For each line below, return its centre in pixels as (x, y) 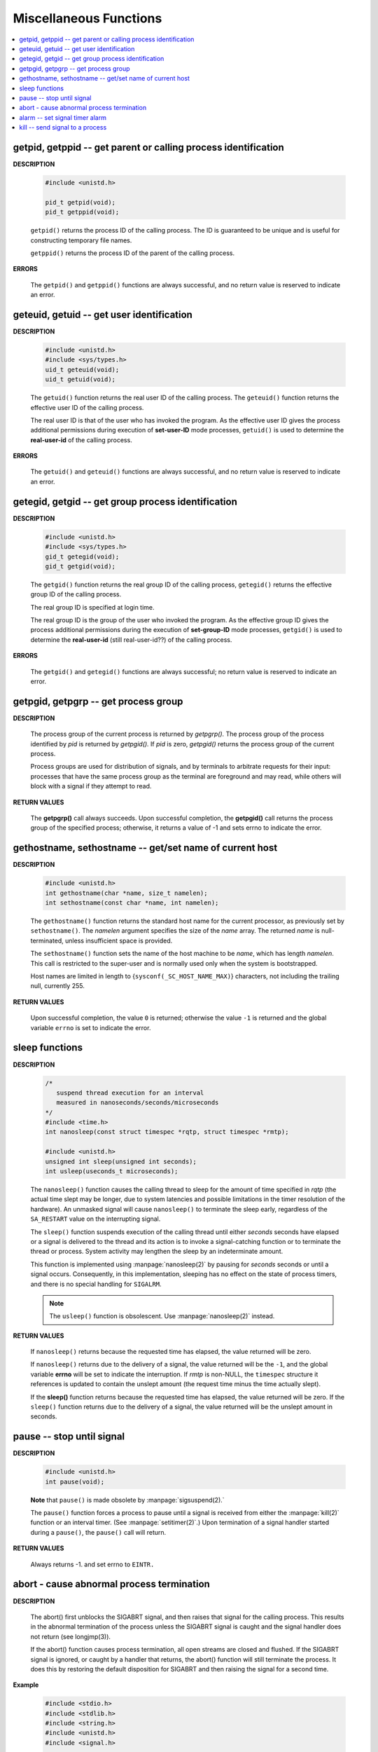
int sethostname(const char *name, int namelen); (132, 903)
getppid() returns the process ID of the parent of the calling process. (133, 253)
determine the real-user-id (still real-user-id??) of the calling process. (131, 639)
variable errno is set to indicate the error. (91, 1027)
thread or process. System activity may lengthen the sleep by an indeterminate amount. (157, 1252)
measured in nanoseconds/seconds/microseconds (138, 1103)
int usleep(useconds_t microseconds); (112, 1171)
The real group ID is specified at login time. (92, 607)
